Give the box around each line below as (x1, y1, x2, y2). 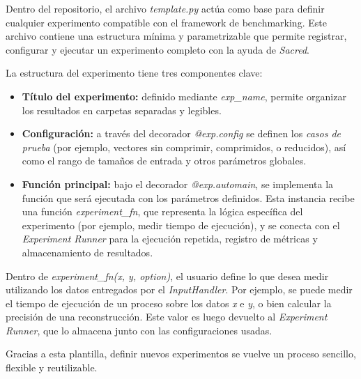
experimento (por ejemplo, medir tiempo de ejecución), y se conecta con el (22, 217, 340, 232)
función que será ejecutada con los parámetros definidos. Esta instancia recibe (22, 190, 355, 205)
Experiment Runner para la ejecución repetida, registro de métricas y (22, 231, 318, 246)
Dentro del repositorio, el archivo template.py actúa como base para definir (6, 1, 325, 15)
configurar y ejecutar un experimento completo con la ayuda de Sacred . (6, 42, 309, 56)
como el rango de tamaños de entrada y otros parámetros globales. (22, 153, 307, 168)
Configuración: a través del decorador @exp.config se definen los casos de (22, 126, 341, 141)
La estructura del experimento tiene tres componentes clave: (6, 65, 263, 80)
